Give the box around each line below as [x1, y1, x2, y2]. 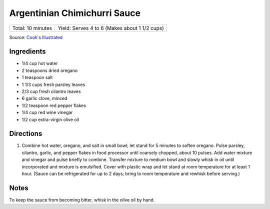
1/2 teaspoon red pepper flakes [21, 102, 86, 108]
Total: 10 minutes [12, 24, 52, 31]
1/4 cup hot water [21, 60, 58, 66]
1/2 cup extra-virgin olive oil [21, 116, 79, 122]
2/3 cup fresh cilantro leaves [21, 88, 81, 94]
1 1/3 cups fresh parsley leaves [21, 81, 85, 87]
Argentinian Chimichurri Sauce [9, 7, 141, 18]
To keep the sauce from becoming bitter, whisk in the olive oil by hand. [9, 196, 155, 202]
